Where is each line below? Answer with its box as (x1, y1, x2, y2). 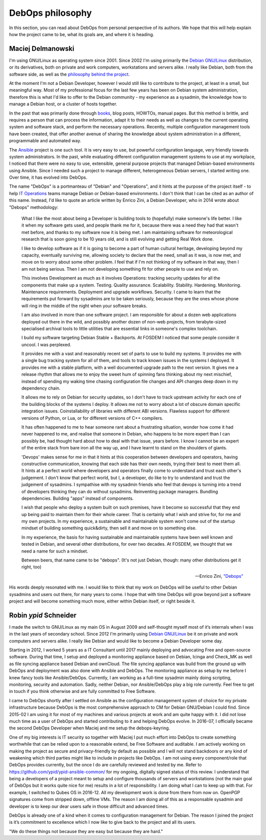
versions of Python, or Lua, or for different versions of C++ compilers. (21, 415, 164, 421)
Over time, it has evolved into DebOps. (9, 174, 87, 180)
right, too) (21, 564, 42, 570)
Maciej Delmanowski (9, 44, 74, 53)
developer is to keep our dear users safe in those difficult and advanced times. (9, 803, 169, 809)
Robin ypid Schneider (9, 611, 76, 619)
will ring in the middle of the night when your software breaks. (21, 303, 147, 309)
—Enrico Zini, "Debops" (195, 573, 243, 579)
